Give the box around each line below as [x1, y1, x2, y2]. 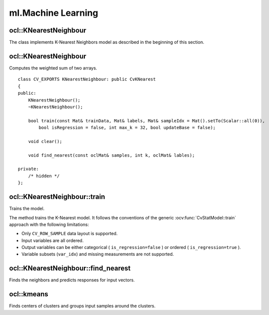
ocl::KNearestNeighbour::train [9, 193, 106, 201]
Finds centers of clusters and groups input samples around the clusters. [9, 303, 155, 309]
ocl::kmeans [9, 290, 49, 298]
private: [18, 166, 39, 172]
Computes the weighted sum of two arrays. [9, 65, 97, 71]
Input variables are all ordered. [21, 237, 84, 244]
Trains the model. [9, 206, 45, 211]
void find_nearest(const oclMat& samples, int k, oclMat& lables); [28, 152, 195, 158]
